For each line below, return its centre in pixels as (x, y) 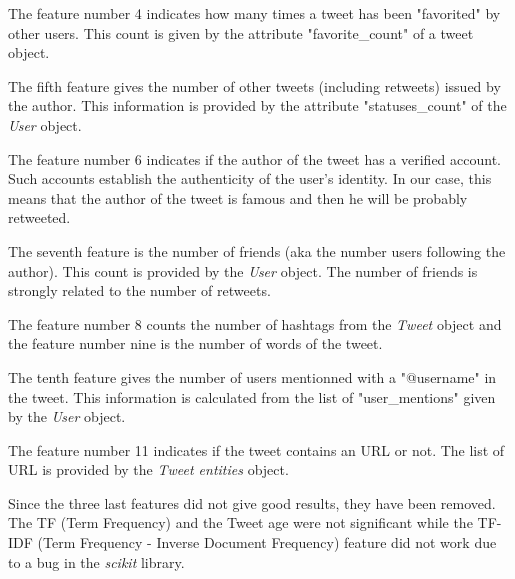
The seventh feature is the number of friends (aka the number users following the (257, 250)
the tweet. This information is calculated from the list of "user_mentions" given (252, 396)
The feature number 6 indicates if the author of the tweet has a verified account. (255, 158)
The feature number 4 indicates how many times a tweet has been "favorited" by (254, 13)
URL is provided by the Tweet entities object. (148, 469)
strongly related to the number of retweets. (139, 290)
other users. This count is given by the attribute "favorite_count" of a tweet (241, 32)
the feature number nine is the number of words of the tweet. (195, 343)
